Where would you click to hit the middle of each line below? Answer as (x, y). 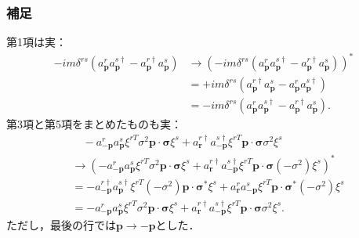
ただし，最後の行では (61, 225)
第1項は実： (36, 42)
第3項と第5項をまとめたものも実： (94, 124)
